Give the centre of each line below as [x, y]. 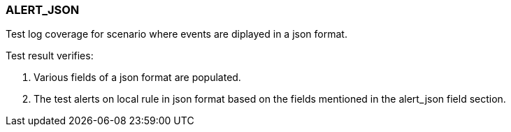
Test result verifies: [50, 56]
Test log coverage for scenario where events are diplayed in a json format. [177, 34]
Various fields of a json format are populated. [137, 78]
